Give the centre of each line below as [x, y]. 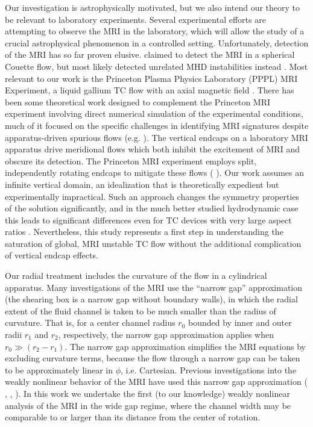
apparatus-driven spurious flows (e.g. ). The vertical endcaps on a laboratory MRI [156, 137]
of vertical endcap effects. [52, 255]
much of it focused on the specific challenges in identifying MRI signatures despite [157, 125]
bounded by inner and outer [240, 323]
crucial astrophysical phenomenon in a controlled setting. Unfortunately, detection [157, 42]
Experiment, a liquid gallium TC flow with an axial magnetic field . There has [150, 90]
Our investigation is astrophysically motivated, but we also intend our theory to [153, 7]
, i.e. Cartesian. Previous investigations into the [209, 369]
